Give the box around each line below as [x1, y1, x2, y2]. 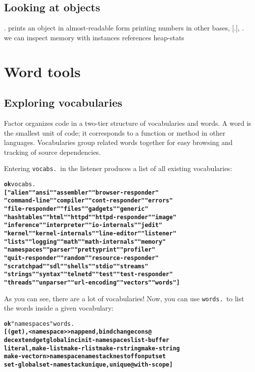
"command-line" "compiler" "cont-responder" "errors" [4, 197, 173, 204]
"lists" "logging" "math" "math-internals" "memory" [4, 238, 166, 245]
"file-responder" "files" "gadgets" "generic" [4, 205, 148, 212]
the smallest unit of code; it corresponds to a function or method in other [4, 127, 226, 138]
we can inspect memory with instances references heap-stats [4, 32, 184, 42]
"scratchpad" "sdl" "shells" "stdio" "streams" [4, 262, 148, 270]
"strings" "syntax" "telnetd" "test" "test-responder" [4, 271, 173, 278]
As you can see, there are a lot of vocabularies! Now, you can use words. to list [4, 293, 244, 303]
